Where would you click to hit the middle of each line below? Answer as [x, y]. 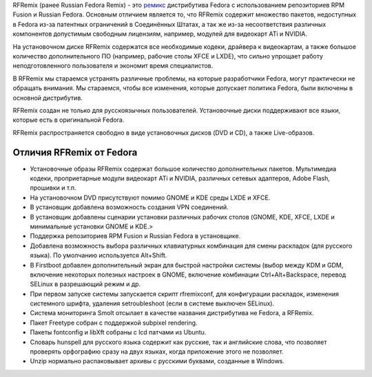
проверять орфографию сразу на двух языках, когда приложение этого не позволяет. [157, 352]
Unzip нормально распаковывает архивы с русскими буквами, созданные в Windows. [157, 361]
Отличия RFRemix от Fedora [75, 152]
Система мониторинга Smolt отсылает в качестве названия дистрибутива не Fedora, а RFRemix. [172, 313]
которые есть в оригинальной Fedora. [69, 120]
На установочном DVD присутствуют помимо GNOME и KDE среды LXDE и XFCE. [150, 197]
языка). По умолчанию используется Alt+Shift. [99, 255]
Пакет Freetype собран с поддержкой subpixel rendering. [114, 323]
